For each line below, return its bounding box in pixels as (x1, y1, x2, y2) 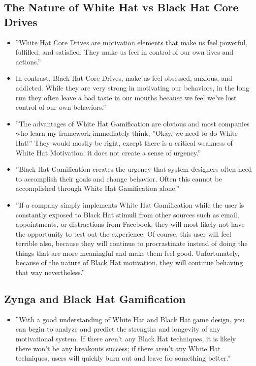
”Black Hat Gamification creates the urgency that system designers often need (15, 164, 252, 174)
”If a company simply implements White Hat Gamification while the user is (15, 199, 244, 210)
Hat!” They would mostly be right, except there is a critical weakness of (15, 137, 233, 148)
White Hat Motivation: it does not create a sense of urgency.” (15, 147, 201, 157)
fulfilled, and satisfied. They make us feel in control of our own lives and (15, 47, 233, 57)
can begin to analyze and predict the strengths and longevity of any (15, 324, 221, 334)
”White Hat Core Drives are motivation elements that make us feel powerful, (15, 37, 248, 47)
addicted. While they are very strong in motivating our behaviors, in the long (15, 82, 250, 92)
